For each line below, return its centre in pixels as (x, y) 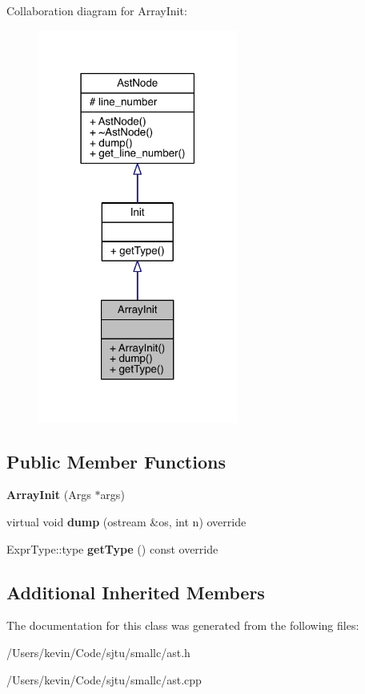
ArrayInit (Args (49, 495)
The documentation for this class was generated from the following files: (183, 625)
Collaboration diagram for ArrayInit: (97, 10)
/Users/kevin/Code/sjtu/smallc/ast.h (98, 652)
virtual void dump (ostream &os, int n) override (126, 521)
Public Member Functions (116, 461)
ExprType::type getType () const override (112, 548)
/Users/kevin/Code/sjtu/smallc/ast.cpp (104, 679)
